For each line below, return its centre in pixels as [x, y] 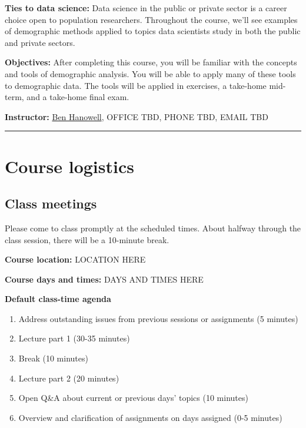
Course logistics [69, 166]
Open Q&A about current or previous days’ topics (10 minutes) [133, 398]
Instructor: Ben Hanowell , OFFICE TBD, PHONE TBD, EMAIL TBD [137, 116]
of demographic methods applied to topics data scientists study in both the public [153, 31]
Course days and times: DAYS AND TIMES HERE [104, 279]
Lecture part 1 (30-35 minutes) [74, 338]
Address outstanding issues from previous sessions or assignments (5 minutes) [158, 318]
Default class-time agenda [58, 299]
